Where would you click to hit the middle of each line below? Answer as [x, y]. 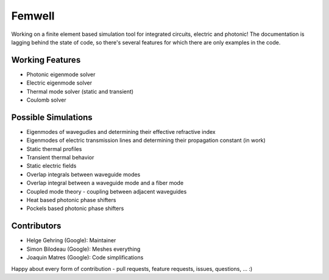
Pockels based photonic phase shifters [75, 208]
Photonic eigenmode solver [61, 74]
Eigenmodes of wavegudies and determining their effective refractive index [121, 131]
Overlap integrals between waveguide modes [83, 174]
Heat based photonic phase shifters [71, 200]
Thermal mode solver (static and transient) [80, 91]
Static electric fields [51, 166]
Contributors [36, 226]
